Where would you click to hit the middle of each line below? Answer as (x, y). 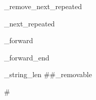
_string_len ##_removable (48, 74)
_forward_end (27, 57)
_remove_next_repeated (43, 6)
